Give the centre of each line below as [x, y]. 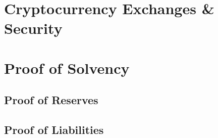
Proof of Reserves [51, 100]
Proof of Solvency [67, 67]
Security [33, 28]
